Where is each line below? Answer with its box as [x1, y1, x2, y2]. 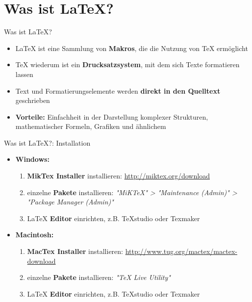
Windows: [15, 154, 50, 164]
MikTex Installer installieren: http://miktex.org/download [27, 171, 210, 181]
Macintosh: [15, 229, 54, 240]
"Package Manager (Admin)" [27, 197, 114, 207]
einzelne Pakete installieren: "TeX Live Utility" [27, 272, 171, 282]
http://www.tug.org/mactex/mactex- [125, 246, 237, 256]
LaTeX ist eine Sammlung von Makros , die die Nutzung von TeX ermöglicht [15, 43, 248, 53]
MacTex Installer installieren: [27, 246, 123, 256]
